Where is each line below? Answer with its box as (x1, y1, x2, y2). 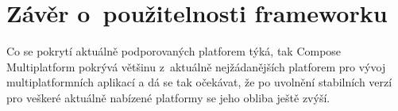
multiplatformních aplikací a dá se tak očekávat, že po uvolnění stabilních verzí (6, 74, 392, 90)
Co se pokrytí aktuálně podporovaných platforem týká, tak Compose (6, 43, 342, 59)
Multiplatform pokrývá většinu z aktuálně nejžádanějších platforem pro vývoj (6, 58, 386, 75)
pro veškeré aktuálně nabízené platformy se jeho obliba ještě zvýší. (6, 89, 330, 105)
